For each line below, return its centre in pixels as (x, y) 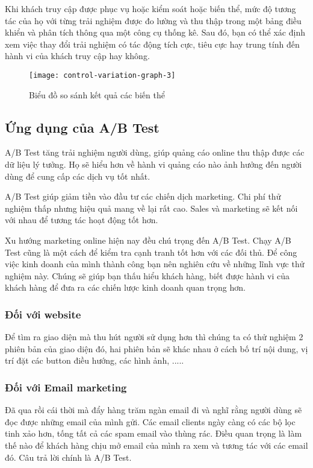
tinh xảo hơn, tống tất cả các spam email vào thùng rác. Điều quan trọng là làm (153, 433)
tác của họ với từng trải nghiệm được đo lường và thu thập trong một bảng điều (153, 20)
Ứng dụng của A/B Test (82, 127)
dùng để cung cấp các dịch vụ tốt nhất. (78, 176)
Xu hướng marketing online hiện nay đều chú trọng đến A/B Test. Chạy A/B (148, 240)
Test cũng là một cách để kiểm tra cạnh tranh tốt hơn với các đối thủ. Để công (151, 252)
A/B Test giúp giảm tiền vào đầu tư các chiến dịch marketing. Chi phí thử (143, 196)
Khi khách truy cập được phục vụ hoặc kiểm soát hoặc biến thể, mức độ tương (150, 8)
